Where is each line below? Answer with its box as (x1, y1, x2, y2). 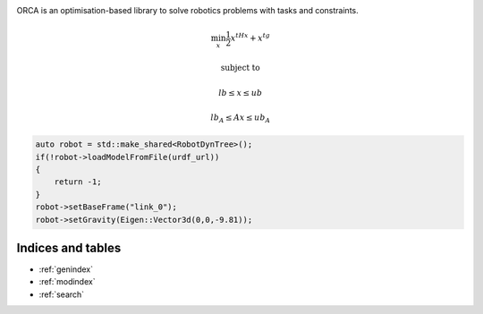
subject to (220, 63, 260, 73)
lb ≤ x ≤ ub (218, 88, 263, 98)
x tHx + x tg (230, 31, 270, 44)
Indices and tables (16, 240, 122, 255)
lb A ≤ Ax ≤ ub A (210, 113, 271, 124)
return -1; (54, 177, 102, 187)
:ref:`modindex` (38, 276, 96, 287)
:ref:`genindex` (38, 264, 94, 275)
